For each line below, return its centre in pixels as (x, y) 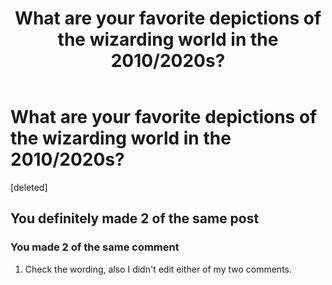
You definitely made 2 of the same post (135, 218)
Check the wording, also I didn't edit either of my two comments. (158, 269)
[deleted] (29, 187)
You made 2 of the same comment (95, 247)
